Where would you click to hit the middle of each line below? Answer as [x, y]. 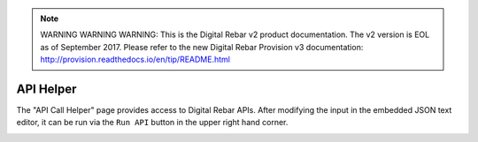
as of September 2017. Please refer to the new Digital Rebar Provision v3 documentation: [202, 47]
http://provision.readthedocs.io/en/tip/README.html [135, 60]
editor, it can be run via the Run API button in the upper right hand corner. [152, 123]
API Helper [46, 89]
